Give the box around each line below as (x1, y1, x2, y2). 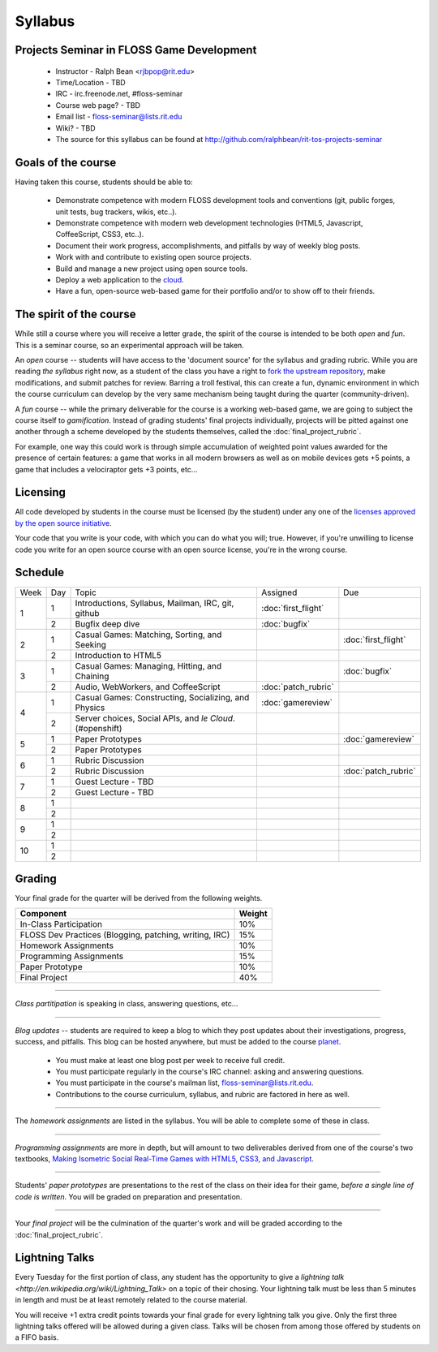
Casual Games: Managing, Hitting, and (75, 660, 222, 671)
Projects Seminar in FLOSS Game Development (15, 43, 257, 57)
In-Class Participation (19, 919, 103, 930)
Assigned (260, 587, 298, 598)
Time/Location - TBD (55, 77, 126, 87)
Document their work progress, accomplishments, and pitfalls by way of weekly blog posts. (55, 240, 361, 251)
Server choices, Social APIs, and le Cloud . (75, 713, 235, 724)
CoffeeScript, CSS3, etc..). (55, 230, 144, 239)
